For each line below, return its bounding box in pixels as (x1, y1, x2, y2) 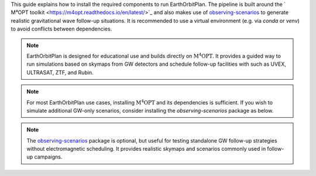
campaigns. (34, 153, 63, 161)
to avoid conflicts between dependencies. (11, 25, 112, 32)
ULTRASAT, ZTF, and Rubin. (26, 69, 94, 76)
